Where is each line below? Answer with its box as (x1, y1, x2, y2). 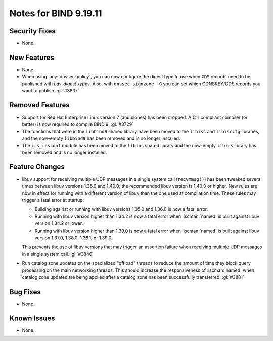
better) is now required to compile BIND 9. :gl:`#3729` (22, 121, 134, 127)
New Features (9, 53, 54, 62)
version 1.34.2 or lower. (34, 220, 83, 226)
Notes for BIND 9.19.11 (9, 8, 102, 19)
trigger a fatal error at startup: (22, 197, 84, 203)
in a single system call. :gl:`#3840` (22, 251, 94, 257)
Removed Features (9, 101, 70, 109)
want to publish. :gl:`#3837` (22, 88, 79, 94)
